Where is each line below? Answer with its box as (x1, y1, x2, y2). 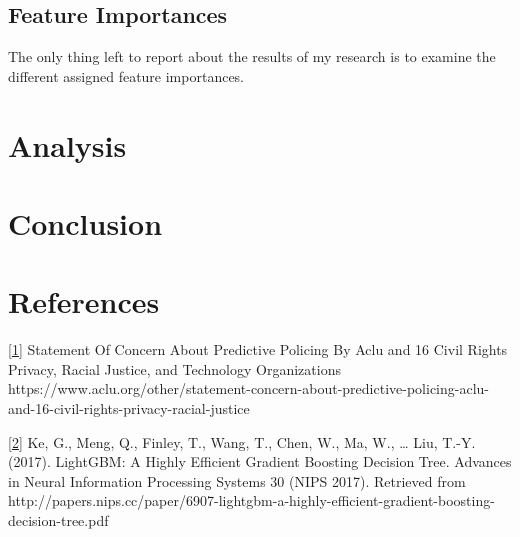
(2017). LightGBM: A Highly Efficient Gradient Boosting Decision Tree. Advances (8, 451, 512, 472)
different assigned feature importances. (8, 65, 245, 86)
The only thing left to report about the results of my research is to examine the (8, 46, 496, 67)
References (8, 281, 160, 322)
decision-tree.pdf (8, 510, 109, 531)
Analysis (8, 124, 127, 165)
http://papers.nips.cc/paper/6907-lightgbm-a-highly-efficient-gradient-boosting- (8, 490, 495, 511)
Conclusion (8, 202, 163, 243)
